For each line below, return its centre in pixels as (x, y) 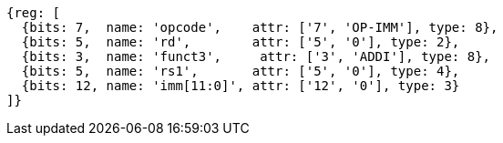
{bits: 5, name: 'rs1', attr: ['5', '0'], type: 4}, (241, 71)
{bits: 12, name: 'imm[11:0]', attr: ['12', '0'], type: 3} (241, 86)
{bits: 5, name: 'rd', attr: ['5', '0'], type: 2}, (241, 42)
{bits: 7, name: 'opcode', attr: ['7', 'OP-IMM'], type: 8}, (260, 27)
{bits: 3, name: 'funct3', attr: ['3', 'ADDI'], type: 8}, (256, 56)
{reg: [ (34, 13)
